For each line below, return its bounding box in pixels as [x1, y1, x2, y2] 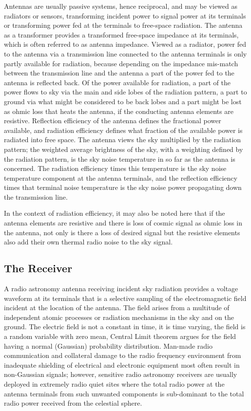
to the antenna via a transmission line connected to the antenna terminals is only [4, 48, 247, 58]
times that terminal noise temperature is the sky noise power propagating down [4, 182, 242, 192]
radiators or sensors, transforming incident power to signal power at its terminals [4, 10, 246, 20]
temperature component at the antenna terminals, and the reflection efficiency [4, 172, 237, 183]
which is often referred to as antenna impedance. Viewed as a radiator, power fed [4, 39, 247, 49]
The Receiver [4, 261, 73, 276]
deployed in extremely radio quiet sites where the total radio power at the [4, 378, 225, 389]
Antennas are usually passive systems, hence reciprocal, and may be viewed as [4, 1, 238, 11]
